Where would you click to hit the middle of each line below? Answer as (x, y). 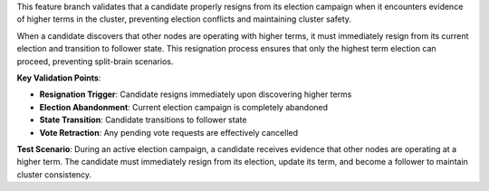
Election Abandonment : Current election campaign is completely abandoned (184, 107)
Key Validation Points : (59, 78)
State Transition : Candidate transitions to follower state (143, 120)
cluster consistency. (54, 174)
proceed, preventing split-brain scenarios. (95, 61)
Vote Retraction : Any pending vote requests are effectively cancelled (169, 132)
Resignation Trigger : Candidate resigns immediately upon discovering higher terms (196, 94)
